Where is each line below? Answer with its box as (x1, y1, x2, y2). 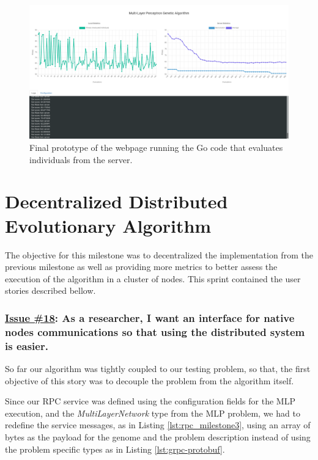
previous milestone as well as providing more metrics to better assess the (5, 260, 278, 273)
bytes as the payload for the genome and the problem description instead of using (5, 430, 311, 443)
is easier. (5, 338, 48, 353)
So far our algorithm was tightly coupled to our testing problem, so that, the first (5, 362, 311, 374)
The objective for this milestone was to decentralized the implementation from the (5, 248, 313, 261)
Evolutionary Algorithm (5, 213, 212, 238)
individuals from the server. (29, 153, 133, 166)
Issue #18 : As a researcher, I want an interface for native (5, 310, 295, 325)
